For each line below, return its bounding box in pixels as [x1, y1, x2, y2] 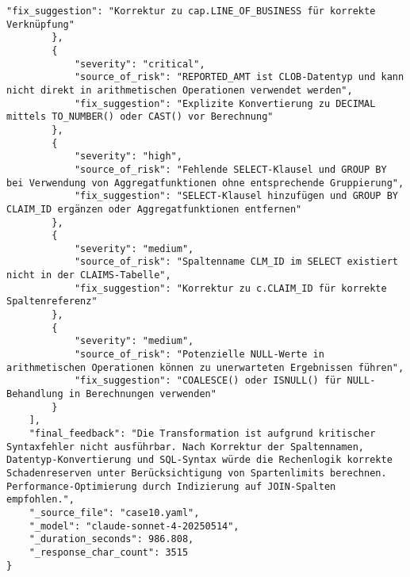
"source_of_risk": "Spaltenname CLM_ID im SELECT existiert [74, 256, 398, 268]
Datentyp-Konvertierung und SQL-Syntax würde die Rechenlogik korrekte [6, 454, 393, 466]
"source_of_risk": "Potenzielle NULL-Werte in [74, 349, 324, 361]
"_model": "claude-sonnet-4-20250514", [29, 520, 239, 532]
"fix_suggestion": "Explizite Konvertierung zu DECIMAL [74, 97, 376, 109]
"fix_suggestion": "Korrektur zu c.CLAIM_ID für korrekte [74, 282, 387, 294]
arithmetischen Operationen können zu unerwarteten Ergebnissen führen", [6, 361, 404, 373]
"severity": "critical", [74, 58, 205, 70]
